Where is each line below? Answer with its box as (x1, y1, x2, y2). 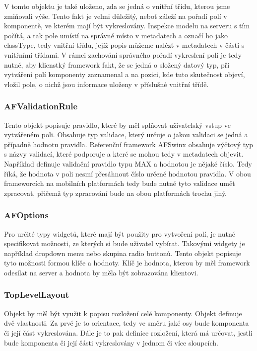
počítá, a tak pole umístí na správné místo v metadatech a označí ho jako (4, 30, 228, 40)
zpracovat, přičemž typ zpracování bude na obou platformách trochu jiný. (4, 187, 227, 198)
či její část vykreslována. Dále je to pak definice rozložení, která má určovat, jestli (4, 327, 253, 338)
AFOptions (4, 209, 49, 221)
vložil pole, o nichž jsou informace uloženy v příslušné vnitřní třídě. (4, 79, 209, 89)
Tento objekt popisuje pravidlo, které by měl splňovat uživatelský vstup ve (4, 119, 231, 130)
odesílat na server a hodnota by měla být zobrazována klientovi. (4, 267, 198, 277)
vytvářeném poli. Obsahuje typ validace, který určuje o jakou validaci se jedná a (4, 129, 248, 140)
